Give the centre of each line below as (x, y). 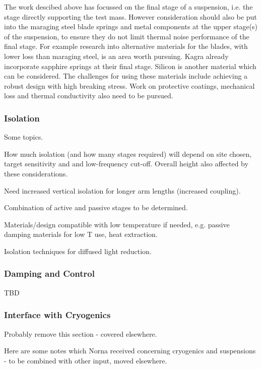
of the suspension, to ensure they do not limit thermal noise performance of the (127, 36)
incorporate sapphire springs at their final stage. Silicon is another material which (130, 66)
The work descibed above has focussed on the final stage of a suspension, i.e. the (128, 7)
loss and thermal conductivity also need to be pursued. (89, 96)
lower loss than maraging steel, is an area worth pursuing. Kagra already (116, 56)
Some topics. (24, 137)
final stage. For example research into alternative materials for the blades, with (126, 46)
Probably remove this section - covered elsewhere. (81, 333)
